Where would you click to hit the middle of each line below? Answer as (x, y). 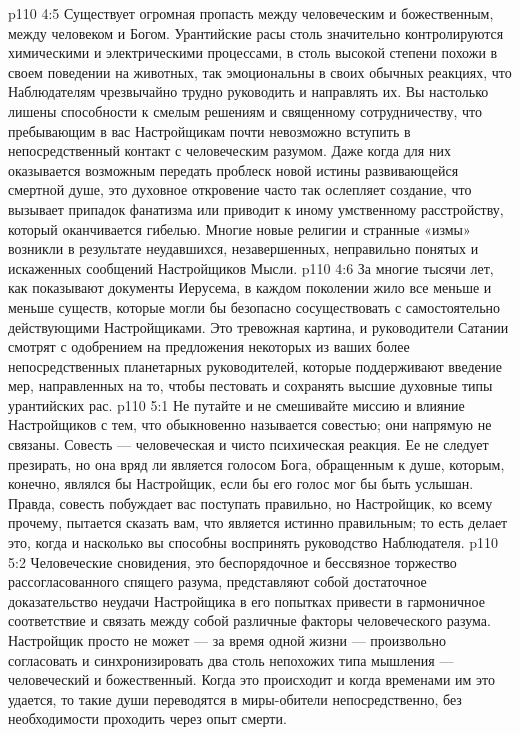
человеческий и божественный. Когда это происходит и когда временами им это (252, 679)
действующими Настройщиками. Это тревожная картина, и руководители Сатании (258, 326)
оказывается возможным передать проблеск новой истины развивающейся (233, 169)
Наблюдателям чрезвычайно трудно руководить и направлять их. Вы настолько (248, 91)
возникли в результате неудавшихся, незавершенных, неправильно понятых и (243, 248)
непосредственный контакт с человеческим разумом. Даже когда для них (229, 150)
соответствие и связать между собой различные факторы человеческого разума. (249, 620)
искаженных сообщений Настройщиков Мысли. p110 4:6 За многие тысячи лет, (251, 267)
